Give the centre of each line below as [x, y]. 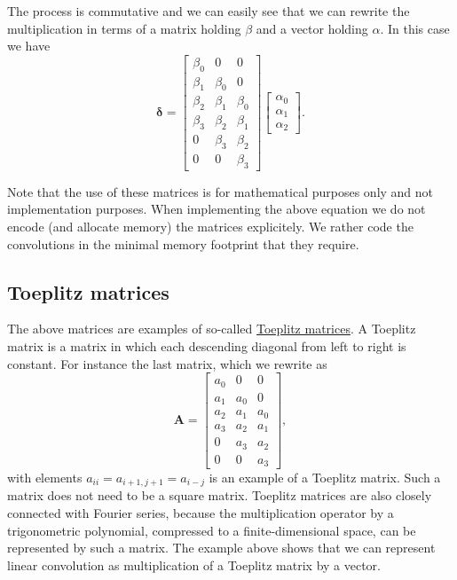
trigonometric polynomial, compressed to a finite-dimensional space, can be [212, 530]
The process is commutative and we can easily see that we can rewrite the [209, 11]
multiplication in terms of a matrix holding [124, 28]
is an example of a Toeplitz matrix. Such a [325, 478]
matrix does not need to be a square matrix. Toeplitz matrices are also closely [220, 495]
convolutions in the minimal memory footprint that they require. [183, 243]
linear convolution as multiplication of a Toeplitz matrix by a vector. [194, 564]
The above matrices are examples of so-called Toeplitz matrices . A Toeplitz [212, 329]
